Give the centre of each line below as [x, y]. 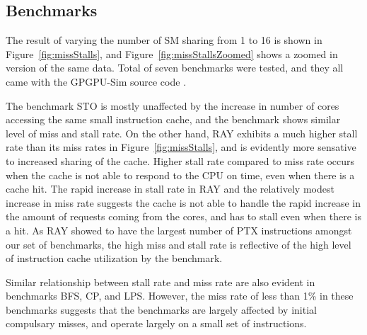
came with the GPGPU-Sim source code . [96, 81]
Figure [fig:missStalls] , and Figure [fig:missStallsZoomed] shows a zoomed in [172, 53]
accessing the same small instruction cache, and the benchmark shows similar [173, 119]
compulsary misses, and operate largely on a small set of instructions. [156, 323]
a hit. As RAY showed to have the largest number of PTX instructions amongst [179, 230]
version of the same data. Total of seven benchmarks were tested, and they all [175, 68]
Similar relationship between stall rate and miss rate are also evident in [161, 282]
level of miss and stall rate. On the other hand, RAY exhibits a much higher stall [182, 133]
